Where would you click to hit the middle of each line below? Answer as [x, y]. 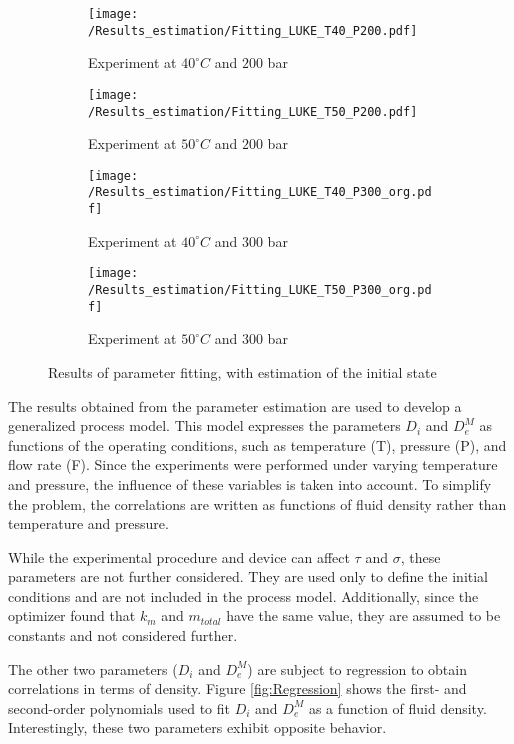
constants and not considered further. [123, 635]
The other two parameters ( [93, 668]
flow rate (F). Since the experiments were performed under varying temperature [253, 464]
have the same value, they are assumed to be [363, 615]
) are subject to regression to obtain [357, 668]
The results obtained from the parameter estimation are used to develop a [235, 405]
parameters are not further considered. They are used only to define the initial [248, 576]
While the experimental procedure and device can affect [179, 556]
